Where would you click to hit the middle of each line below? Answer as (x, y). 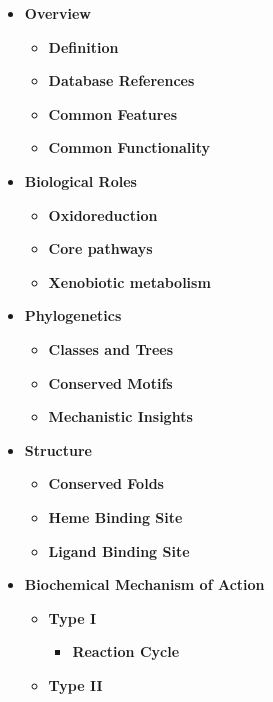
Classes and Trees (111, 348)
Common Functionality (129, 147)
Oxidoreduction (103, 214)
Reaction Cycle (126, 651)
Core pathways (100, 248)
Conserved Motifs (110, 382)
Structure (58, 449)
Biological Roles (80, 180)
